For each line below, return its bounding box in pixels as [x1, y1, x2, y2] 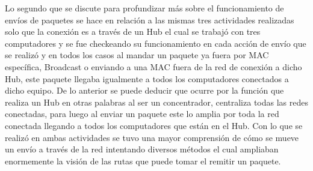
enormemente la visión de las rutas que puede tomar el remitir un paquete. [5, 154, 281, 167]
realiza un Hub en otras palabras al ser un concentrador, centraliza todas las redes [5, 95, 308, 108]
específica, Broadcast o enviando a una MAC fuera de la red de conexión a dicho [5, 60, 302, 73]
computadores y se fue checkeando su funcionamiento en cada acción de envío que [5, 37, 306, 49]
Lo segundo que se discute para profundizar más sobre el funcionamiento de [5, 2, 284, 14]
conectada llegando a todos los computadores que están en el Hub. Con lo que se [5, 119, 303, 131]
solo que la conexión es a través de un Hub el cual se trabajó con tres [5, 25, 261, 38]
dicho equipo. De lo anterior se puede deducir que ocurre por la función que [5, 84, 284, 97]
